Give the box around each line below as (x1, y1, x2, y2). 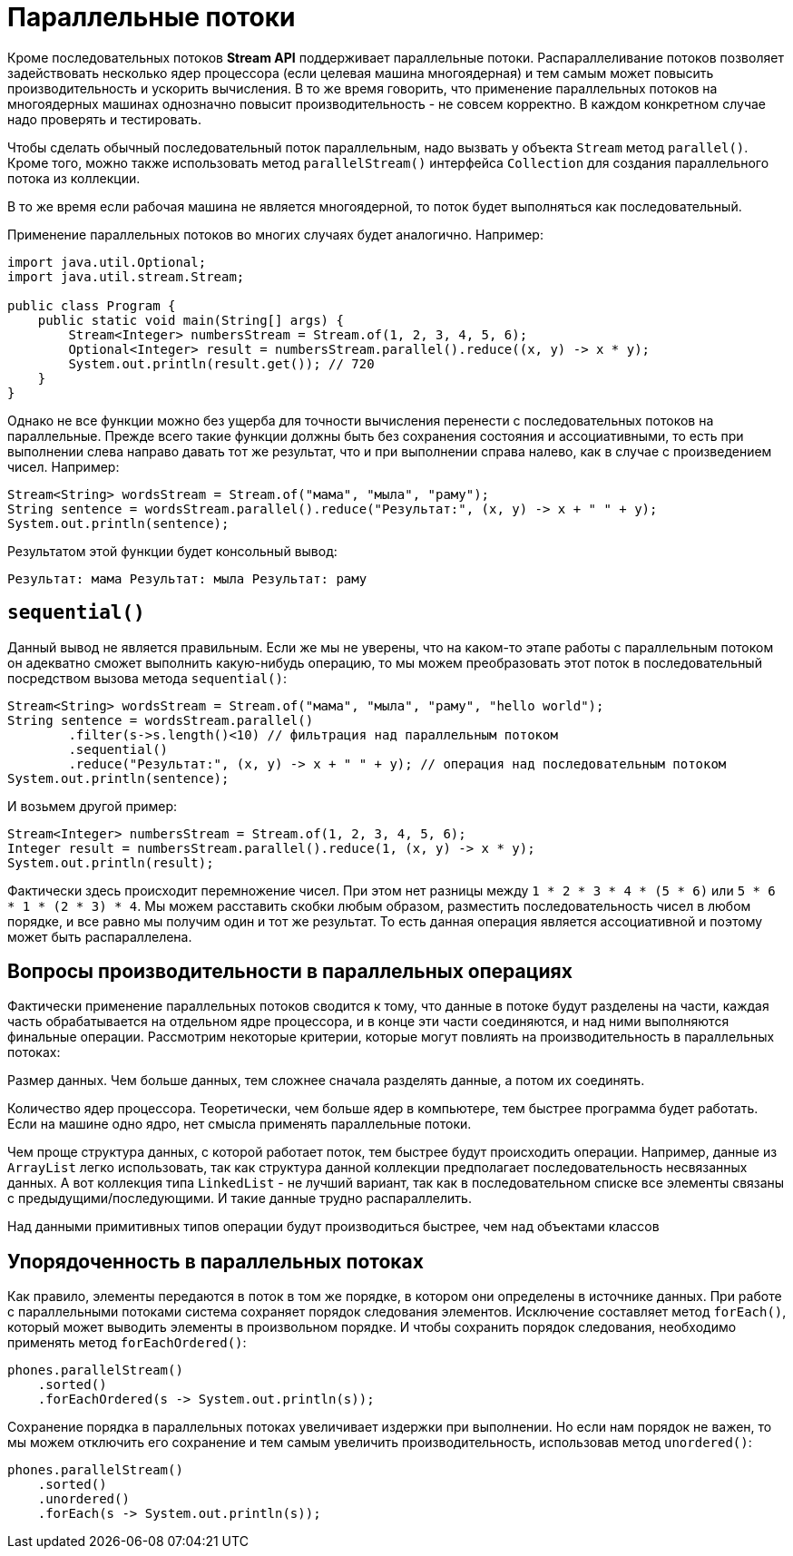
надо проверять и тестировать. (7, 111, 201, 127)
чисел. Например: (7, 458, 120, 475)
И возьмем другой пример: (7, 798, 178, 814)
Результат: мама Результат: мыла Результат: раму (7, 571, 367, 586)
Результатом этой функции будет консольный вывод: (7, 543, 338, 559)
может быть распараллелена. (7, 928, 192, 944)
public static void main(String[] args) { (37, 312, 344, 328)
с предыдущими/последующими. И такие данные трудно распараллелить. (7, 1190, 472, 1207)
